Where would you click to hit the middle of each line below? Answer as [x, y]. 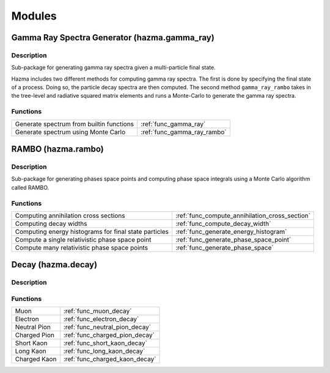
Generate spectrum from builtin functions [75, 124]
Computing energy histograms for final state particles [92, 231]
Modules [34, 16]
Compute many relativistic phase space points [82, 247]
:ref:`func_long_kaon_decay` [104, 351]
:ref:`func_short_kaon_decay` [105, 343]
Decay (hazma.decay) [54, 265]
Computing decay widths [51, 223]
